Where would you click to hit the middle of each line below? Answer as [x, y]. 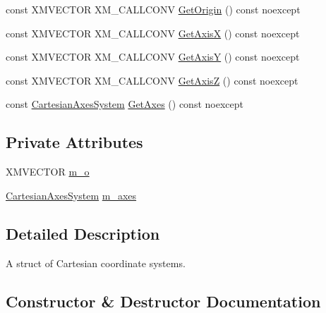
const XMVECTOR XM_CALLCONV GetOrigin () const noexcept [153, 9]
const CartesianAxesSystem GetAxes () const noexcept [125, 104]
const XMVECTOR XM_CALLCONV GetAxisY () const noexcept [153, 57]
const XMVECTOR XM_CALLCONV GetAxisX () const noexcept [153, 33]
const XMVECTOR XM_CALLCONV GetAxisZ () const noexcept [152, 80]
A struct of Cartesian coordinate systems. [96, 263]
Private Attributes [74, 142]
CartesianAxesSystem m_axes [71, 195]
